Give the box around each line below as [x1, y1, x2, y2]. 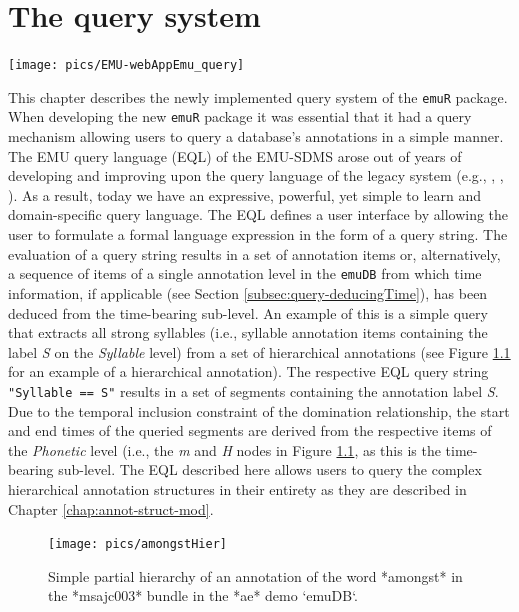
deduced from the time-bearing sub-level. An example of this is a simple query [8, 302, 488, 323]
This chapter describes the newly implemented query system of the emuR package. [8, 86, 508, 107]
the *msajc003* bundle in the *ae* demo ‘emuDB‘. [48, 585, 359, 606]
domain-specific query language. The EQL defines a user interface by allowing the [8, 204, 509, 225]
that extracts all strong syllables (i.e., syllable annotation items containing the [8, 322, 488, 343]
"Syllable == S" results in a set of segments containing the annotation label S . [8, 380, 499, 401]
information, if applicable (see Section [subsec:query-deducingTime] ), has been [8, 282, 488, 303]
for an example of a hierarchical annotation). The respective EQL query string [8, 361, 489, 382]
